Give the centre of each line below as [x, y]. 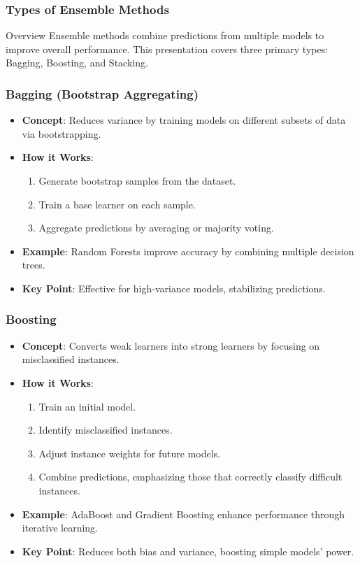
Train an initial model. [87, 406]
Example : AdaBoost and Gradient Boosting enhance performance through [183, 514]
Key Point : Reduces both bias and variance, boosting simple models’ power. [188, 551]
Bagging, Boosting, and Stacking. [77, 63]
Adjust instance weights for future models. [129, 453]
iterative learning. [60, 528]
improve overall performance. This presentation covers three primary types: [167, 49]
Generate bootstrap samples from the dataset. [137, 180]
